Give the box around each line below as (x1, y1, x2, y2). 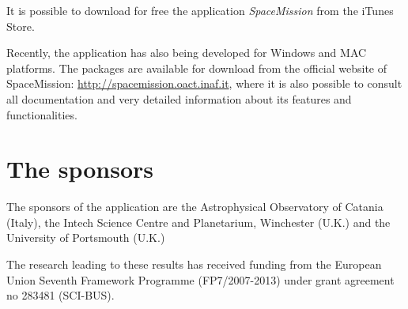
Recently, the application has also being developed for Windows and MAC (6, 44, 367, 61)
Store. (6, 17, 35, 34)
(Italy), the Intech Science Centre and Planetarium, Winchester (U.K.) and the (6, 213, 391, 230)
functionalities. (6, 106, 77, 122)
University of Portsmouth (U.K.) (6, 229, 165, 246)
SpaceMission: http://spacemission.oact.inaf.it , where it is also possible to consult (6, 75, 402, 92)
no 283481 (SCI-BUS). (6, 287, 115, 303)
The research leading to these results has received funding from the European (6, 256, 382, 273)
